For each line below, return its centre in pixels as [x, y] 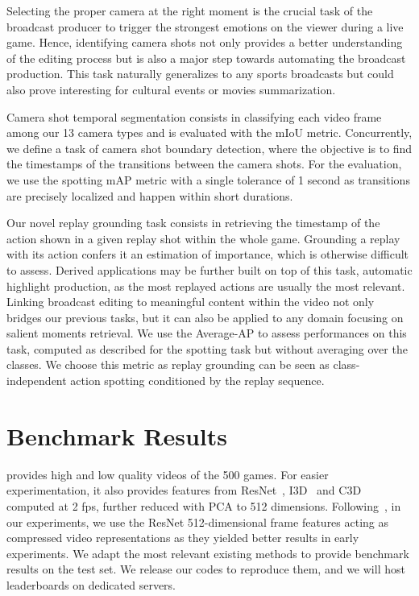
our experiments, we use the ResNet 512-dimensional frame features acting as [198, 521]
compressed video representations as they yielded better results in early [183, 538]
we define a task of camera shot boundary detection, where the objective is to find [209, 148]
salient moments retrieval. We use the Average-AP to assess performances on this [207, 333]
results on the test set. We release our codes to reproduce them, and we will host [206, 569]
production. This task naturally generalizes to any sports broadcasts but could [200, 74]
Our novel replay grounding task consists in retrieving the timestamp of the [193, 223]
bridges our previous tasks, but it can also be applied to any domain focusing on [205, 317]
